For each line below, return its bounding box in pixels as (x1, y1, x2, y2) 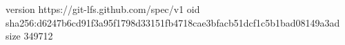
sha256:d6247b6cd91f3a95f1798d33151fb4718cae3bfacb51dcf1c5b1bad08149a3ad (6, 15, 340, 29)
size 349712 (6, 29, 53, 43)
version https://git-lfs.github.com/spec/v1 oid (6, 2, 200, 16)
